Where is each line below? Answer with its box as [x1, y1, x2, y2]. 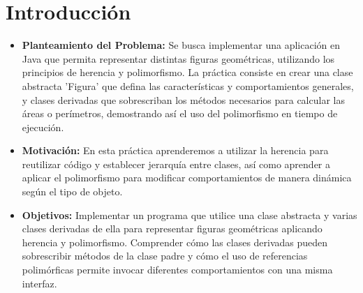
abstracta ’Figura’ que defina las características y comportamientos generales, [22, 78, 354, 93]
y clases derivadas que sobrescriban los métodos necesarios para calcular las [22, 92, 345, 107]
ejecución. [22, 119, 64, 134]
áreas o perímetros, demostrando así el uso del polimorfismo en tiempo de [22, 106, 338, 121]
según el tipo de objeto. [22, 184, 123, 199]
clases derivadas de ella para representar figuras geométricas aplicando [22, 221, 323, 236]
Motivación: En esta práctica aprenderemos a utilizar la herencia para [22, 143, 329, 158]
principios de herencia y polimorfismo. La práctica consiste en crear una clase [22, 65, 353, 80]
